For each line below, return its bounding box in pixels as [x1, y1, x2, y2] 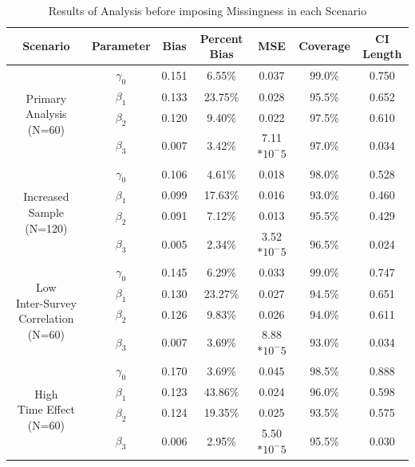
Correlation [18, 310, 74, 327]
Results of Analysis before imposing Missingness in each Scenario [48, 2, 367, 18]
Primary [26, 89, 67, 106]
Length [362, 45, 402, 62]
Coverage [298, 37, 350, 54]
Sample [28, 203, 65, 220]
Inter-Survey [15, 294, 77, 311]
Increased [23, 188, 69, 205]
